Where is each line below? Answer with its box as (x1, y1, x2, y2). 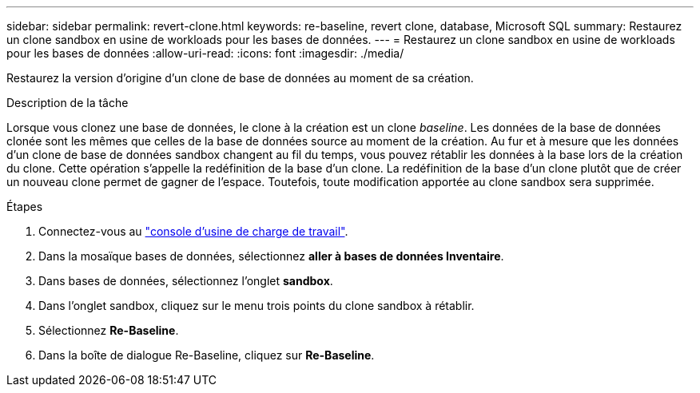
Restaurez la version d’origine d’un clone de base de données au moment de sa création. (6, 71, 474, 85)
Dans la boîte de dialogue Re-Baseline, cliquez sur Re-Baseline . (38, 348, 375, 362)
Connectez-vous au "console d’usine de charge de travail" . (38, 224, 348, 238)
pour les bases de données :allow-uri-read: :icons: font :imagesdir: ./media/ (6, 46, 404, 60)
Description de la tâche (6, 96, 129, 109)
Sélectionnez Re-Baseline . (38, 324, 179, 337)
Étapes (6, 200, 43, 213)
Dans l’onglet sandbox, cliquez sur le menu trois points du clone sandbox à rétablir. (38, 299, 475, 312)
